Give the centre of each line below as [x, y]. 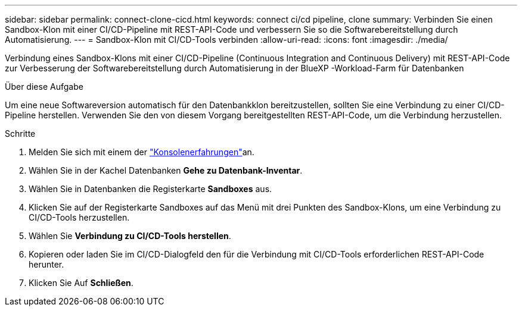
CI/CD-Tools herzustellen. [79, 217]
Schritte [20, 133]
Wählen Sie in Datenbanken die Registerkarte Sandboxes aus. [150, 189]
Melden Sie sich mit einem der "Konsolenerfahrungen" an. [142, 152]
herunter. [46, 264]
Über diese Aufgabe [44, 87]
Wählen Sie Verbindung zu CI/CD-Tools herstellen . [130, 236]
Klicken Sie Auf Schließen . [81, 283]
